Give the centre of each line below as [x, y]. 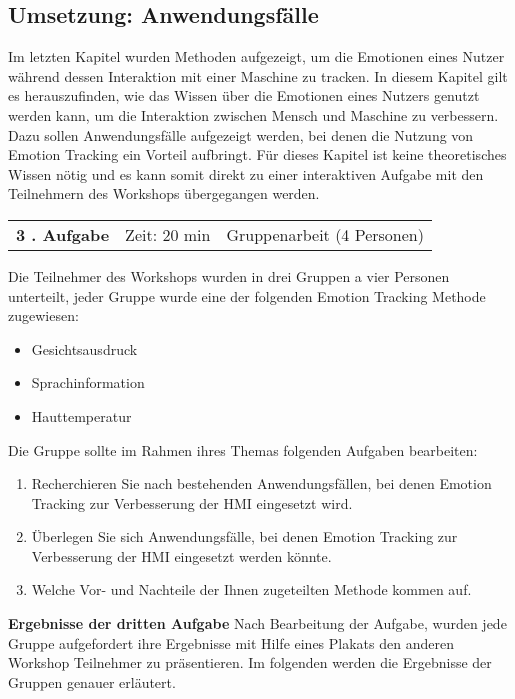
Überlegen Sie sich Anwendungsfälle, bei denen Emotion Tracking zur [244, 536]
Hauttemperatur [81, 415]
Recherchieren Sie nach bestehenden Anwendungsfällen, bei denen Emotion [261, 483]
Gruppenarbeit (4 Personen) [325, 234]
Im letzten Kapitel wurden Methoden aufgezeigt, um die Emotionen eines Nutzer [256, 56]
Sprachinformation [88, 382]
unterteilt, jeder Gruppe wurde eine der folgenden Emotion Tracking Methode [247, 295]
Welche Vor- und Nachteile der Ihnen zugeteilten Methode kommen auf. [251, 589]
